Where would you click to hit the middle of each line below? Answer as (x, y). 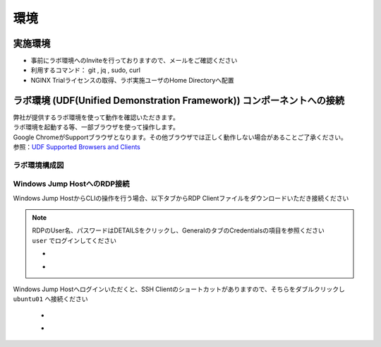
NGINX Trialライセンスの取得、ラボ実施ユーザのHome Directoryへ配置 (132, 80)
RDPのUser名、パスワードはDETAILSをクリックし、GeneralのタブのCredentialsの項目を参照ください (178, 230)
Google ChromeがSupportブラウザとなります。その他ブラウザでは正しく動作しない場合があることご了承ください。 (180, 137)
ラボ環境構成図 (38, 165)
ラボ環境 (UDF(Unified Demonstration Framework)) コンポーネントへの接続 (179, 100)
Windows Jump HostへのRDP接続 (71, 184)
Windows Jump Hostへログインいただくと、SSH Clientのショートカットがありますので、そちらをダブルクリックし (179, 289)
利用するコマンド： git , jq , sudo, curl (86, 70)
